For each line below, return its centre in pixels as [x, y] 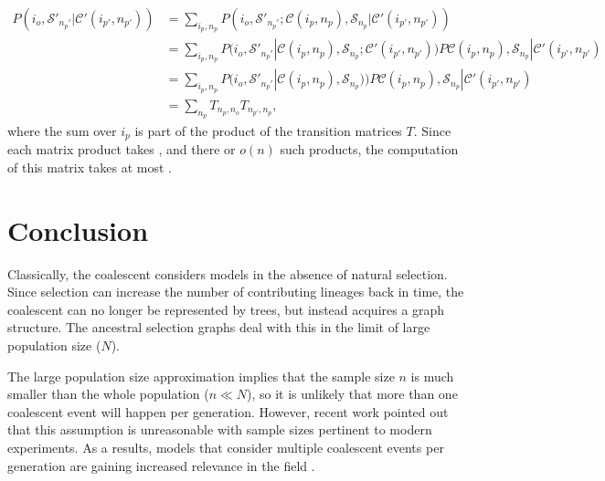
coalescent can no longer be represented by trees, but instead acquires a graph [226, 309]
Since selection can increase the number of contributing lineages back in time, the [236, 292]
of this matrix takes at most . [90, 167]
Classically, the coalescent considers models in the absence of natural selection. [228, 273]
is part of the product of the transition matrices [268, 130]
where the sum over [62, 130]
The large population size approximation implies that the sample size [201, 376]
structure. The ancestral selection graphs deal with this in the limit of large [219, 327]
